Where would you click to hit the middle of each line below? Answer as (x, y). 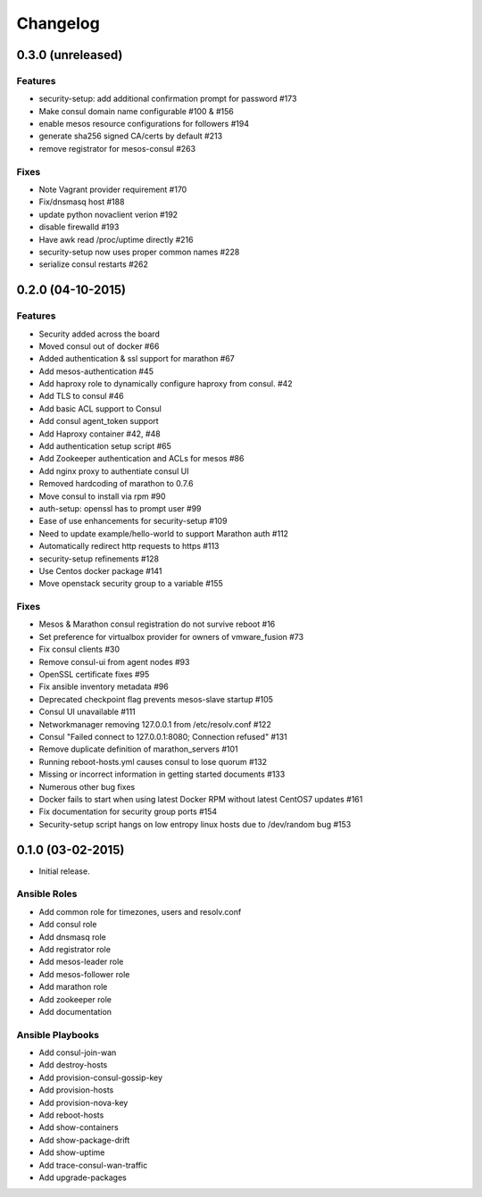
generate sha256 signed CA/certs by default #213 (131, 136)
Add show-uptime (72, 1152)
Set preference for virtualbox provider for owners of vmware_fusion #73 (171, 636)
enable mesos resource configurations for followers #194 (144, 124)
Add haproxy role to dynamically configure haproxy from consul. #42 (166, 384)
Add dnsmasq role (72, 936)
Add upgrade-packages (83, 1177)
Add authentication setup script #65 (105, 446)
